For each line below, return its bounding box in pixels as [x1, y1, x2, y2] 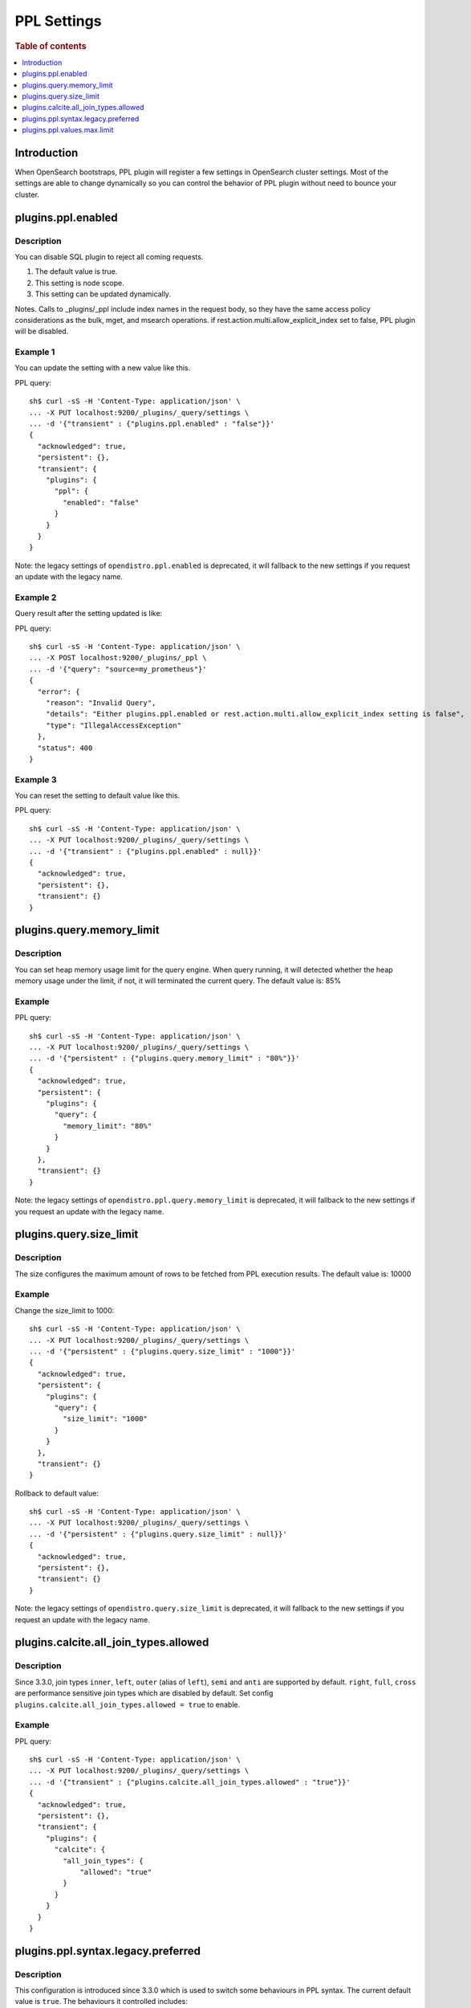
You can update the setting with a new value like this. [14, 363, 191, 373]
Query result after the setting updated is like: [14, 609, 163, 618]
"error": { [37, 687, 80, 696]
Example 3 [14, 773, 57, 785]
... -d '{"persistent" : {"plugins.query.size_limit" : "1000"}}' [29, 1347, 296, 1357]
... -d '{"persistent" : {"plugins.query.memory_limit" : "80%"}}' [29, 1054, 300, 1063]
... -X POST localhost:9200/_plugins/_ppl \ [29, 653, 208, 663]
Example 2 [14, 591, 57, 602]
